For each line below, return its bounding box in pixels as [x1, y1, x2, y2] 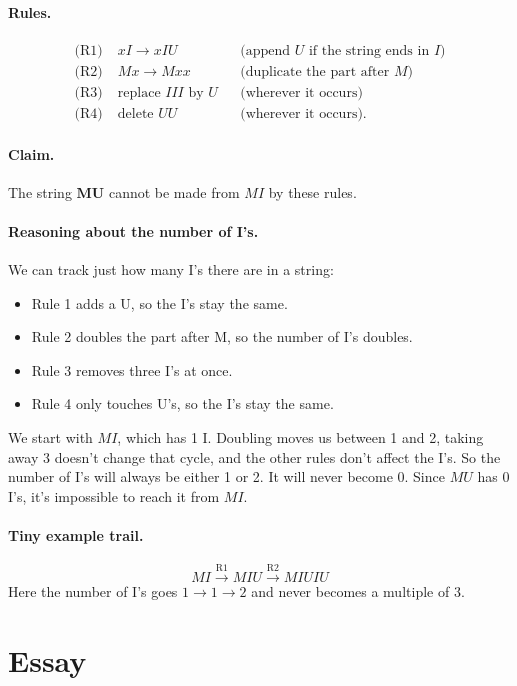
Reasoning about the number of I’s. [8, 220, 259, 241]
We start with [8, 427, 93, 448]
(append [240, 43, 291, 58]
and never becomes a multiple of [251, 581, 450, 602]
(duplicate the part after [240, 64, 390, 79]
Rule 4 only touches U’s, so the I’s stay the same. [31, 393, 334, 414]
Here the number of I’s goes [8, 581, 178, 602]
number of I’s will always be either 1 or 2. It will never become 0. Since [8, 466, 445, 487]
